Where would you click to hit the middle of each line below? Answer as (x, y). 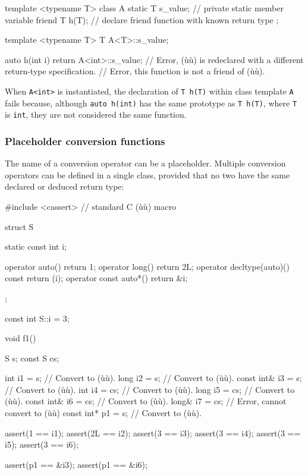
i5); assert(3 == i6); (42, 444)
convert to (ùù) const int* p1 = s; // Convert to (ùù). (103, 413)
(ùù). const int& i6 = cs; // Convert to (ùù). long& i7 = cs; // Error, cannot (146, 401)
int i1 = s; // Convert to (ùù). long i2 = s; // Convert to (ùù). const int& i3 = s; (153, 378)
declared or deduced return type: (65, 186)
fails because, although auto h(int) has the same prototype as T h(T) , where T (151, 103)
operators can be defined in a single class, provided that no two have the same (147, 174)
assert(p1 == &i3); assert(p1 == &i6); (76, 464)
